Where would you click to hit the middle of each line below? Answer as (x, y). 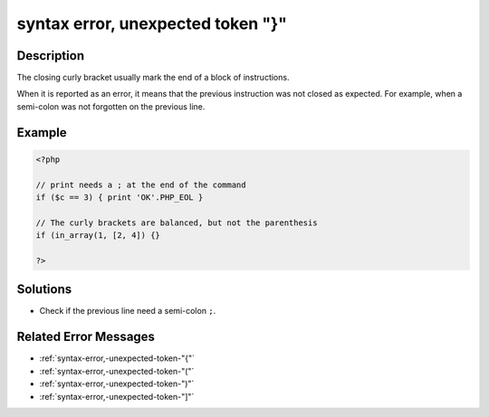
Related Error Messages (86, 337)
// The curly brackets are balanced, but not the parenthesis (177, 223)
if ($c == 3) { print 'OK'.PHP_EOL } (120, 198)
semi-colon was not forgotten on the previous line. (111, 106)
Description (51, 56)
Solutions (44, 289)
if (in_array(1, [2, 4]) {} (98, 236)
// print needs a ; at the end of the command (141, 185)
